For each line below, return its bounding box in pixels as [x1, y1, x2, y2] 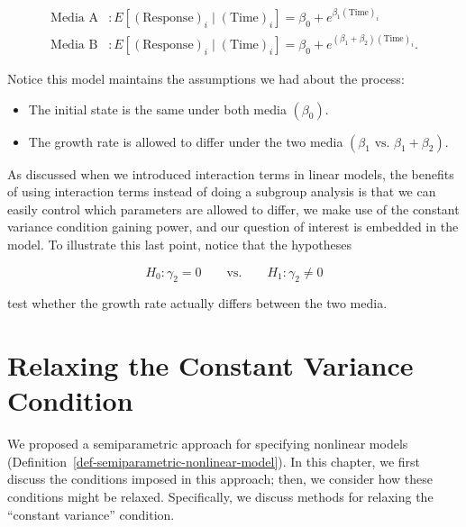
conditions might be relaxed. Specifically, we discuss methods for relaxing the [7, 487, 434, 506]
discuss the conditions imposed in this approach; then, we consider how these [7, 469, 434, 488]
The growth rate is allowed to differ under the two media [28, 132, 343, 150]
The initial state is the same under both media [28, 99, 287, 118]
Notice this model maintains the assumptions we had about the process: [7, 68, 405, 87]
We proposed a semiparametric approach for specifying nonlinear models [7, 434, 408, 453]
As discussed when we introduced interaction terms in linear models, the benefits [7, 164, 454, 183]
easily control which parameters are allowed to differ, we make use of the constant [7, 199, 460, 218]
